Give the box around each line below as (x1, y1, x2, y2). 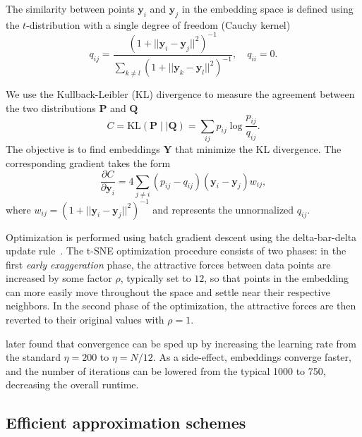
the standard (6, 350, 61, 364)
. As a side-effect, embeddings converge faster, (152, 350, 351, 364)
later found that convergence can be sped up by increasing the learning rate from (6, 336, 357, 350)
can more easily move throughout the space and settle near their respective (6, 284, 330, 299)
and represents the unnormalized (152, 202, 294, 216)
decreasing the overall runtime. (6, 377, 139, 392)
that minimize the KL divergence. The (175, 142, 342, 156)
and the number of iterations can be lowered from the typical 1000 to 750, (6, 363, 326, 378)
